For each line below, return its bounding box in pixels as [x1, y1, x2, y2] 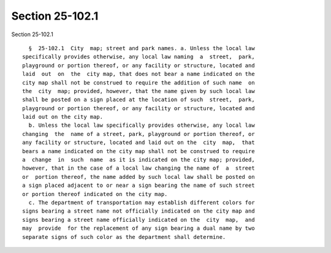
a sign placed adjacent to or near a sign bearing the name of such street [22, 182, 255, 189]
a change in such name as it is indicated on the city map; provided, [22, 156, 255, 164]
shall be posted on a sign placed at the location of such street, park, [22, 96, 255, 104]
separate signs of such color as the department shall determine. [22, 233, 226, 240]
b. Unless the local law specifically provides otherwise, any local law [28, 122, 255, 129]
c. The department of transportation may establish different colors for [28, 199, 255, 206]
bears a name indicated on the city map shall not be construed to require [22, 148, 255, 154]
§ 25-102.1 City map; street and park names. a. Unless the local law [28, 45, 255, 51]
